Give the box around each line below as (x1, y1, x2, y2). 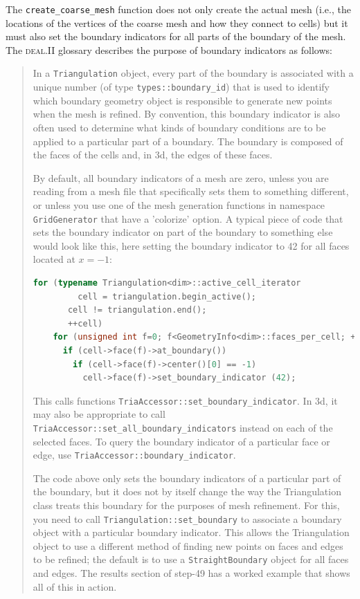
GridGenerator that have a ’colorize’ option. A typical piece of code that (33, 211, 343, 225)
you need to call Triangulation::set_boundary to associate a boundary (33, 511, 342, 526)
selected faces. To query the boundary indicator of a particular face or (33, 434, 330, 448)
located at (33, 252, 75, 266)
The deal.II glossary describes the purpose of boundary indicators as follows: (6, 42, 332, 57)
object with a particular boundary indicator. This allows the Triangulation (33, 525, 350, 540)
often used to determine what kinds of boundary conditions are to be (33, 120, 326, 134)
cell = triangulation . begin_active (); (78, 291, 256, 302)
